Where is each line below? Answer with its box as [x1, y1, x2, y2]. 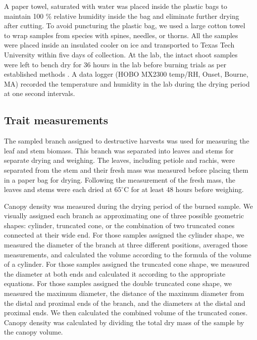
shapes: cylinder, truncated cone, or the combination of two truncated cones [4, 220, 235, 230]
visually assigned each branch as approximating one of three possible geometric [4, 210, 244, 221]
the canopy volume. [4, 327, 63, 337]
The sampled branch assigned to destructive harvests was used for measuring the [4, 136, 250, 146]
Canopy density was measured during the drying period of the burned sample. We [4, 200, 253, 211]
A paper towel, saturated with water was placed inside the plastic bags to [4, 1, 227, 11]
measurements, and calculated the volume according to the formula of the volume [4, 249, 252, 259]
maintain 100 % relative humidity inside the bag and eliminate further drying [4, 10, 239, 21]
